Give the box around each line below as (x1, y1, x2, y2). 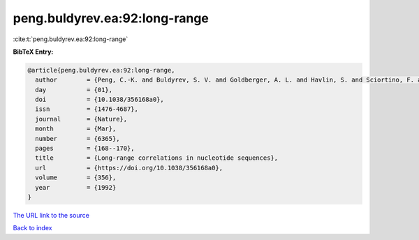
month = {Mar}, (35, 125, 117, 133)
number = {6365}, (35, 135, 120, 142)
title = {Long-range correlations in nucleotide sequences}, (35, 154, 279, 162)
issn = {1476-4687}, (35, 105, 139, 113)
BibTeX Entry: (13, 47, 54, 56)
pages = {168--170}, (35, 144, 135, 153)
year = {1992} (35, 183, 117, 191)
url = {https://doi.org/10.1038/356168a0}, (35, 164, 223, 172)
